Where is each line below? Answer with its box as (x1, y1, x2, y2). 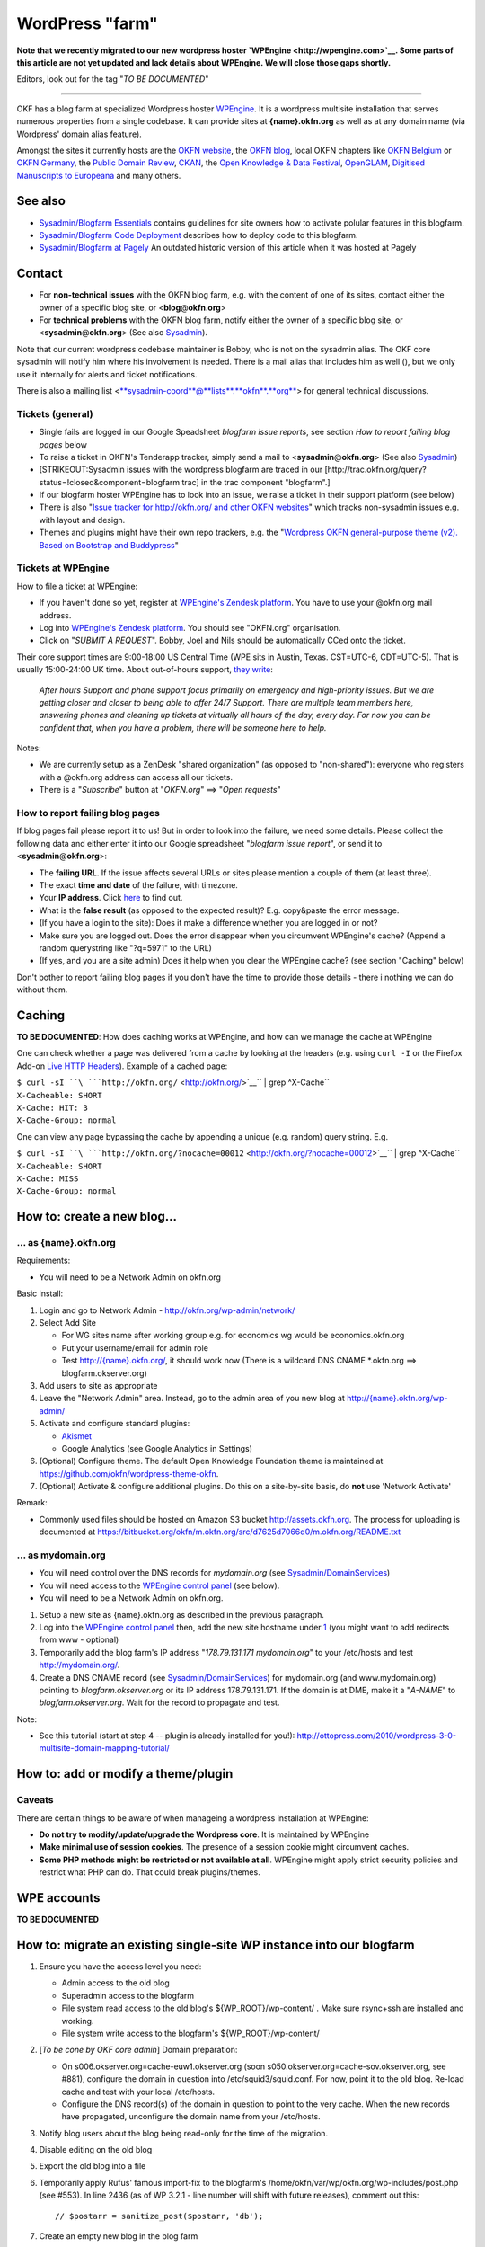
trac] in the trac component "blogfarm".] (181, 476, 331, 487)
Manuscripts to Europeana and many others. (16, 170, 181, 181)
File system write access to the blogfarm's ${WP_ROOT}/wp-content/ (61, 2028, 321, 2038)
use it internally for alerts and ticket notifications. (16, 369, 198, 379)
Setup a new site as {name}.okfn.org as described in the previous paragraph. (39, 1609, 325, 1620)
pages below (39, 439, 87, 449)
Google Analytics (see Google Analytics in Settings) (61, 1443, 253, 1453)
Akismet (61, 1430, 93, 1442)
